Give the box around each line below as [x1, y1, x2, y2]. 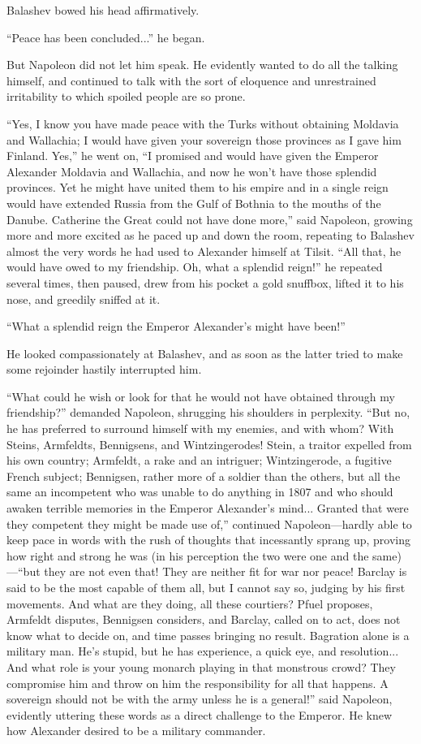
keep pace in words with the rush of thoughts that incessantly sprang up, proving [6, 531, 411, 548]
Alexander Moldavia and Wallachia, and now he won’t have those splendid [6, 162, 377, 180]
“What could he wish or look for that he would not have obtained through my [6, 387, 395, 404]
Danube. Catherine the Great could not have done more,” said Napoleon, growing [6, 210, 413, 227]
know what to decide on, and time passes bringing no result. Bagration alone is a [6, 626, 410, 643]
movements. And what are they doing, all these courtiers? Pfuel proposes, [6, 595, 373, 612]
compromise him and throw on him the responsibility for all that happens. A [6, 674, 389, 691]
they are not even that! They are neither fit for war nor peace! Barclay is [44, 563, 407, 580]
